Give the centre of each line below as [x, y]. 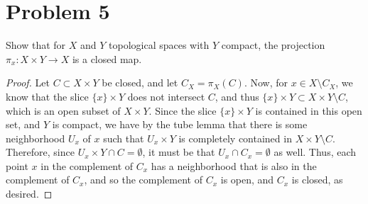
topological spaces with [159, 45]
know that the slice [47, 96]
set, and [23, 124]
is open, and [247, 180]
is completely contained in [235, 138]
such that [124, 138]
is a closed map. [107, 58]
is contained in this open [309, 110]
